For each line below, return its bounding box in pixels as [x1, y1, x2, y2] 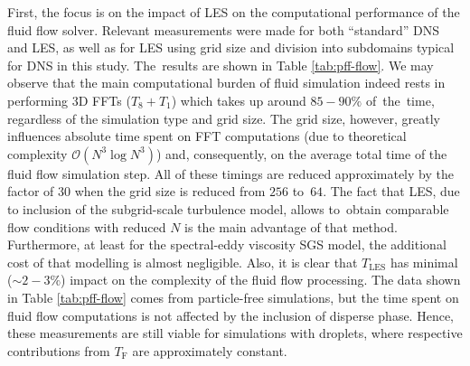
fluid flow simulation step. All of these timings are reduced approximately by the [7, 164, 454, 183]
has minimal [390, 252, 458, 271]
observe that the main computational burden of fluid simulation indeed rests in [7, 73, 446, 92]
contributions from [7, 341, 110, 360]
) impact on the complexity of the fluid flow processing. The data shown [61, 270, 461, 289]
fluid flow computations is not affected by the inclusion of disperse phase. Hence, [7, 305, 454, 324]
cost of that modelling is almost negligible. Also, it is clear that [7, 252, 358, 271]
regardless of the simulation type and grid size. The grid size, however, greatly [7, 108, 440, 127]
